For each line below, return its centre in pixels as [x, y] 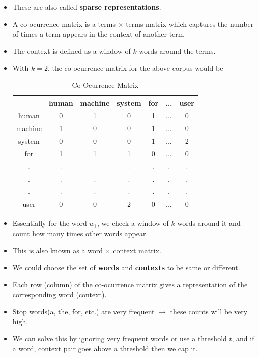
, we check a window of [133, 223]
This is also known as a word [58, 250]
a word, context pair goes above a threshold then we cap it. [105, 348]
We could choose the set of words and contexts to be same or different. [126, 267]
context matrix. [137, 250]
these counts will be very [209, 311]
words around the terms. [177, 51]
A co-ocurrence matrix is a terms [64, 24]
